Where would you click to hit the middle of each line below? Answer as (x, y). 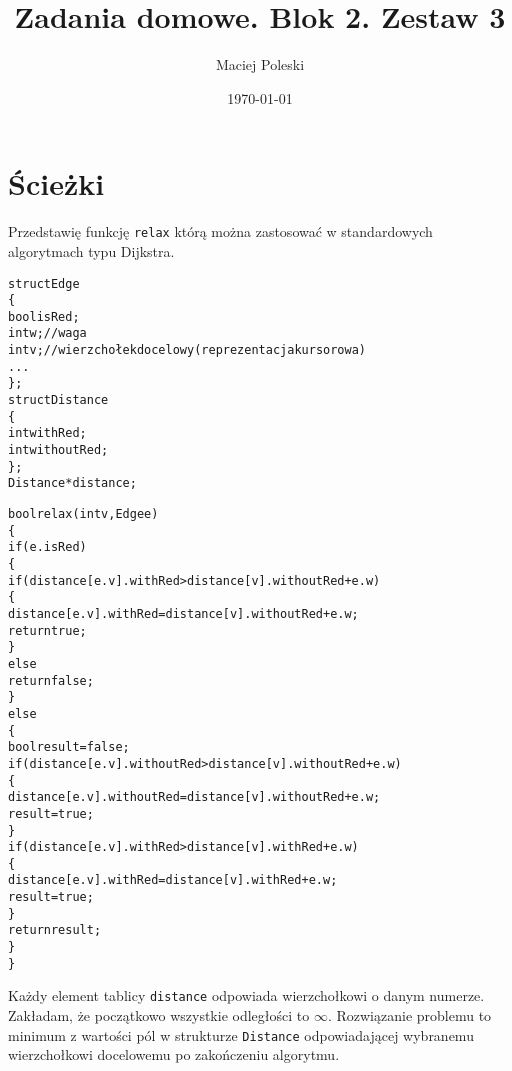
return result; (55, 930)
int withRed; (47, 433)
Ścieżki (56, 183)
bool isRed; (44, 316)
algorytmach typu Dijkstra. (91, 250)
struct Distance (58, 400)
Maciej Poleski (260, 64)
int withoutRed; (58, 450)
